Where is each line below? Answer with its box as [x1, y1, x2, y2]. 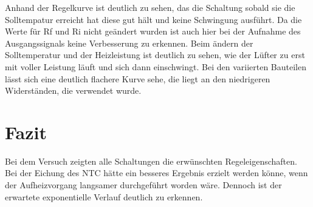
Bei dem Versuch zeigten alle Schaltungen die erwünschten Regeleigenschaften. [5, 154, 297, 167]
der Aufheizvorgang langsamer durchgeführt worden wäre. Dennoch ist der [5, 179, 282, 191]
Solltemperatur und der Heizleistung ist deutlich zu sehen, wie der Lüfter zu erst [5, 48, 305, 61]
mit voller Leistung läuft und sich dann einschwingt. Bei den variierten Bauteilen [5, 60, 307, 73]
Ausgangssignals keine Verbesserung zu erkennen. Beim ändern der [5, 36, 253, 49]
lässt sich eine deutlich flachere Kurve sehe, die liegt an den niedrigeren [5, 72, 270, 85]
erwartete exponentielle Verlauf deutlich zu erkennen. [5, 190, 203, 203]
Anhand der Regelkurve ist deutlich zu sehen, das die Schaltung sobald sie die [5, 1, 295, 13]
